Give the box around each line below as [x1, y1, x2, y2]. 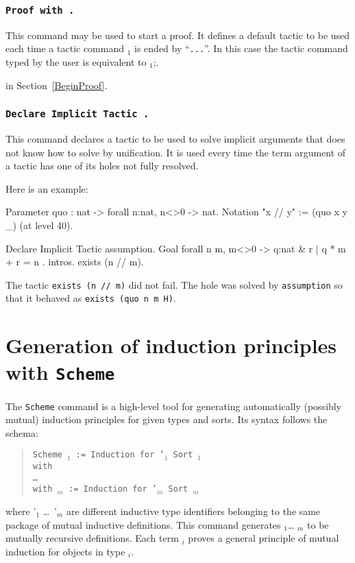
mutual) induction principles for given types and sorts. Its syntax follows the [5, 412, 328, 427]
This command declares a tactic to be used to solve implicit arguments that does [5, 132, 345, 145]
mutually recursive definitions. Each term [5, 531, 179, 545]
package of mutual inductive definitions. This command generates [5, 517, 281, 531]
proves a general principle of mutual [188, 531, 339, 545]
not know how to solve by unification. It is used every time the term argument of [5, 145, 346, 159]
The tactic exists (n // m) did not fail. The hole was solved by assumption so [5, 277, 343, 291]
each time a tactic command [5, 41, 125, 56]
